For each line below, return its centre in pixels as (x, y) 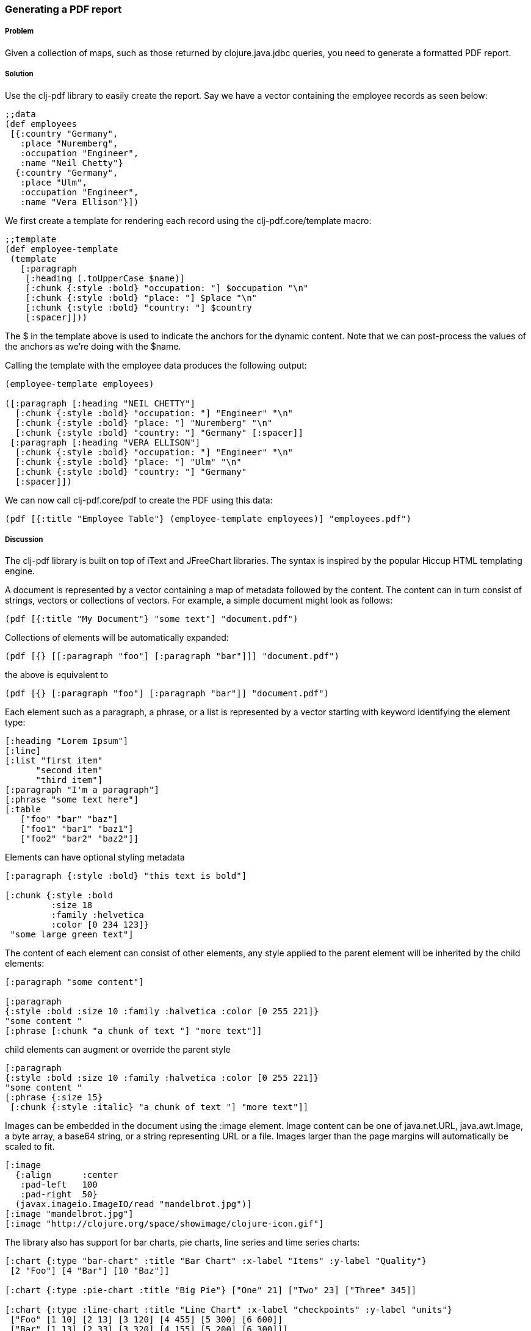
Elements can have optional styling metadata (95, 857)
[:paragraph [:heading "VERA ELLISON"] (105, 442)
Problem (20, 31)
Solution (19, 74)
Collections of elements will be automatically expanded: (117, 638)
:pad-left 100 (59, 1185)
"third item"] (69, 780)
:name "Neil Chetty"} (72, 163)
